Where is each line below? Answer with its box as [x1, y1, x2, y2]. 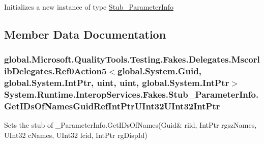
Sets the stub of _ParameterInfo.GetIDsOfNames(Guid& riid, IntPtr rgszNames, [4, 120, 257, 130]
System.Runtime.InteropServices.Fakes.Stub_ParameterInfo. [4, 88, 259, 101]
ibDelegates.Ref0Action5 [4, 65, 107, 77]
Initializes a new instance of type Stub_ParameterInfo [4, 2, 173, 12]
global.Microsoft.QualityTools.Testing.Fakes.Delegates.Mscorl [4, 53, 260, 66]
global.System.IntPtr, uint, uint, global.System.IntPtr [4, 76, 229, 89]
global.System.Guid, [118, 65, 201, 77]
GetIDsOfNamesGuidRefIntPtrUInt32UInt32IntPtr [4, 99, 220, 112]
